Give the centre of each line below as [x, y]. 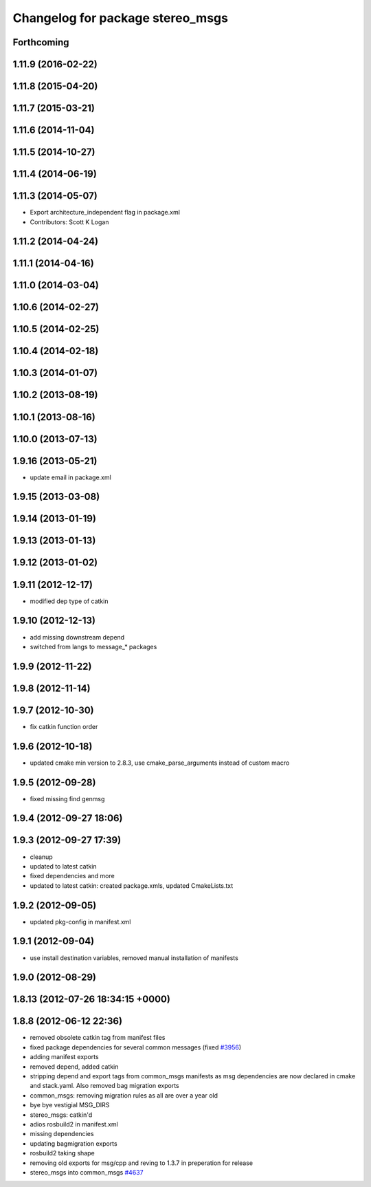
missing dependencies [62, 1134]
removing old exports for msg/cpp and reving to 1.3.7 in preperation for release [142, 1163]
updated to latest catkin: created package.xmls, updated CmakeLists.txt [132, 885]
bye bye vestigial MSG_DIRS [70, 1105]
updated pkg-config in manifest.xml [80, 922]
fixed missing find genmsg [67, 798]
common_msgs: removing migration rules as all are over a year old [124, 1095]
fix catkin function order [64, 726]
